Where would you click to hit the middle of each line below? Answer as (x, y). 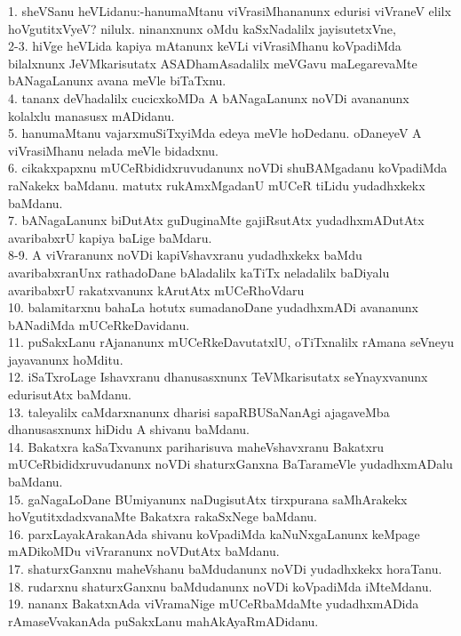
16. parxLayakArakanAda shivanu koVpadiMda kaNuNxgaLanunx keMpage (214, 533)
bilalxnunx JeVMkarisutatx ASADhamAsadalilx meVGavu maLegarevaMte (213, 63)
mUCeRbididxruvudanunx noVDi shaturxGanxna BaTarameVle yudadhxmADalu (230, 464)
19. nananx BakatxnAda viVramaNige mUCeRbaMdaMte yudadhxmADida (214, 604)
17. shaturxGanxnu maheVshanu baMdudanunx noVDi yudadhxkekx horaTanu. (225, 568)
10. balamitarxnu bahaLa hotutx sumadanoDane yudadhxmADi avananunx (214, 307)
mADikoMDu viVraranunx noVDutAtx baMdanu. (144, 551)
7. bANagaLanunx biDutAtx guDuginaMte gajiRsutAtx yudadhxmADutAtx (216, 220)
